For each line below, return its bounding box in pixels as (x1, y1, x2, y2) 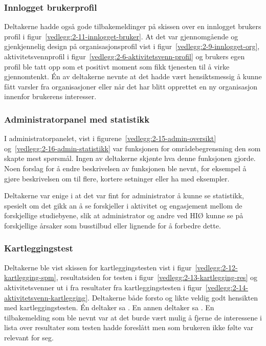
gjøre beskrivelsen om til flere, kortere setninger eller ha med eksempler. (4, 173, 230, 183)
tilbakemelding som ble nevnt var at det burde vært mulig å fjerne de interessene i (4, 312, 262, 322)
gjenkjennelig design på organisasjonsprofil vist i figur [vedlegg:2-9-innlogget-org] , (4, 41, 260, 52)
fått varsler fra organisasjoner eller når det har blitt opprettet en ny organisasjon (4, 81, 258, 91)
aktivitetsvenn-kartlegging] (4, 292, 88, 303)
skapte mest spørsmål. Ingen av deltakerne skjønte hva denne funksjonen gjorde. (4, 153, 256, 164)
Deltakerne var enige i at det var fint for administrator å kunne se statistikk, (4, 190, 244, 201)
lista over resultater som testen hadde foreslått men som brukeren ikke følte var (4, 322, 254, 333)
